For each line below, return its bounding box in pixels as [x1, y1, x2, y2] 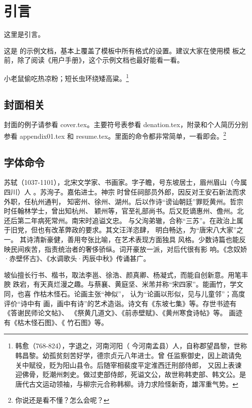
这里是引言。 [4, 29, 45, 39]
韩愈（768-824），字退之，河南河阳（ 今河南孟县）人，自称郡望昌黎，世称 [15, 341, 248, 351]
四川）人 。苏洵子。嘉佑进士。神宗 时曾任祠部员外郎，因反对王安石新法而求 [4, 187, 246, 196]
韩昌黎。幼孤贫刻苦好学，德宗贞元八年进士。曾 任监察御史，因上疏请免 [15, 350, 242, 360]
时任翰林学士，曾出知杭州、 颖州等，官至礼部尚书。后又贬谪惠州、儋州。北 [4, 206, 244, 216]
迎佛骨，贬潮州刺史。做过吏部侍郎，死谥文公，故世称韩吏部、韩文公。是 [15, 369, 246, 379]
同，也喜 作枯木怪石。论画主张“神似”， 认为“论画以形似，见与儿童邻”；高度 [4, 288, 245, 298]
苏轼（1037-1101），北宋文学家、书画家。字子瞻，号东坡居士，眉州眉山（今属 [4, 177, 247, 187]
